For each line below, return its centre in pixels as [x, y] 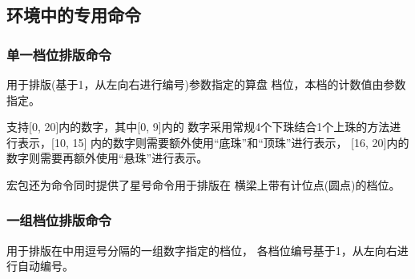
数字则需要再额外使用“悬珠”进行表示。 [107, 158]
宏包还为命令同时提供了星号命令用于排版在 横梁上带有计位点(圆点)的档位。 [203, 184]
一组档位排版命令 [59, 220]
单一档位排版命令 [59, 54]
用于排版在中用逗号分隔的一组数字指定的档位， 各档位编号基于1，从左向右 [202, 250]
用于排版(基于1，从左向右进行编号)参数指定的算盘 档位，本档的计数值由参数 [206, 84]
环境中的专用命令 [74, 15]
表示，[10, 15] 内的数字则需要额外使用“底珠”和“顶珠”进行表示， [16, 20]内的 [213, 142]
